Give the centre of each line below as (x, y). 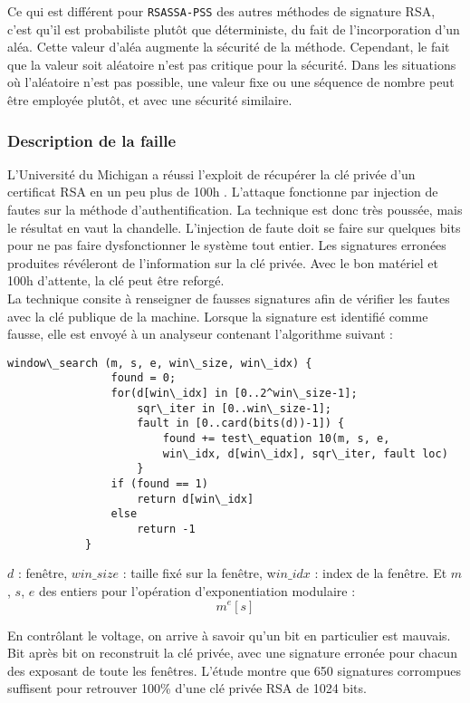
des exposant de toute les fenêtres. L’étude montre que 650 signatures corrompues (234, 670)
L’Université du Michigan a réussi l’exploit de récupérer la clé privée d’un (211, 173)
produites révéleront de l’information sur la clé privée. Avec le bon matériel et (223, 262)
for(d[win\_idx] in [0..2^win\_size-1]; (234, 394)
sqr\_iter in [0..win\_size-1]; (234, 408)
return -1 (166, 529)
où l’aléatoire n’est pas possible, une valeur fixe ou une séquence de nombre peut (231, 82)
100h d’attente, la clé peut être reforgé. (116, 280)
